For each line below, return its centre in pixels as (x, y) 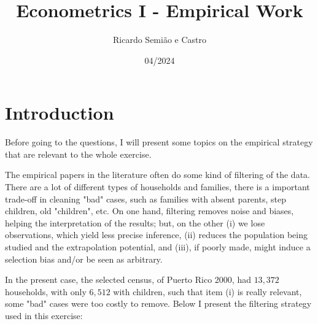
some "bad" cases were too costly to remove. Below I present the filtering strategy (158, 303)
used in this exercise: (44, 315)
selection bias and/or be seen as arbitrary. (84, 259)
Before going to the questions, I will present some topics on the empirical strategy (159, 142)
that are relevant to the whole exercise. (78, 154)
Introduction (60, 113)
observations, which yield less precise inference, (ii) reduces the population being (156, 235)
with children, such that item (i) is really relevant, (207, 291)
